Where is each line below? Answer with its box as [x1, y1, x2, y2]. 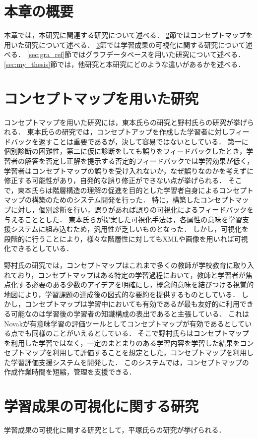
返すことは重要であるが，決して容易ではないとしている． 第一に [38, 136, 249, 146]
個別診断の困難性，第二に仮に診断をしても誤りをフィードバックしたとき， [4, 146, 247, 156]
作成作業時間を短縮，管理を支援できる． [4, 367, 136, 377]
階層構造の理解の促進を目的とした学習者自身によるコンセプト [52, 185, 254, 195]
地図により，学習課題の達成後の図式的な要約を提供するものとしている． [4, 289, 240, 299]
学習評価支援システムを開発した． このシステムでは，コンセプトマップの [10, 357, 249, 367]
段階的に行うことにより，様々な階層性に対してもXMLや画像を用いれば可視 [4, 233, 248, 244]
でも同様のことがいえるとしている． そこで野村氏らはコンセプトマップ [17, 328, 249, 338]
